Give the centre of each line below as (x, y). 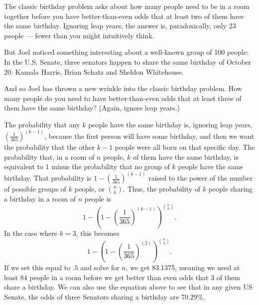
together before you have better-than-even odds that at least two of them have (124, 16)
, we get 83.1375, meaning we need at (183, 267)
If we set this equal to (37, 267)
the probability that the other (50, 147)
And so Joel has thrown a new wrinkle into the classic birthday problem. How (123, 88)
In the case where (31, 233)
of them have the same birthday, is (186, 156)
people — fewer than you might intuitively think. (79, 35)
